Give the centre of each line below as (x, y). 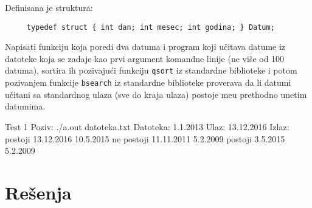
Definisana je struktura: (49, 7)
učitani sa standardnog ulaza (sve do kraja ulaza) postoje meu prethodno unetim (156, 94)
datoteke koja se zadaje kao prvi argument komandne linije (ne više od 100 (145, 58)
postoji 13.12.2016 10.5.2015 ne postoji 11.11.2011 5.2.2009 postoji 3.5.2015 (145, 138)
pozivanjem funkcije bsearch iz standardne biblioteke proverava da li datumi (148, 82)
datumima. (25, 106)
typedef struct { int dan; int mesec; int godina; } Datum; (151, 27)
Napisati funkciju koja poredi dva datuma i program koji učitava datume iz (145, 47)
